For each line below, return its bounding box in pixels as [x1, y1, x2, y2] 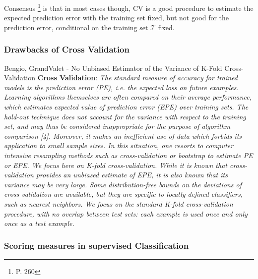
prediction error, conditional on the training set [4, 22, 148, 32]
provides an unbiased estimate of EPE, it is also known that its [36, 169, 228, 180]
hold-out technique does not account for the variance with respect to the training [4, 111, 246, 121]
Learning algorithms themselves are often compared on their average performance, [4, 92, 252, 102]
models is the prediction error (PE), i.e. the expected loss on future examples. [4, 82, 239, 92]
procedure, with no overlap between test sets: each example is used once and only [4, 208, 248, 219]
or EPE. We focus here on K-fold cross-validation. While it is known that [4, 160, 227, 170]
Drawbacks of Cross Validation [4, 43, 129, 56]
